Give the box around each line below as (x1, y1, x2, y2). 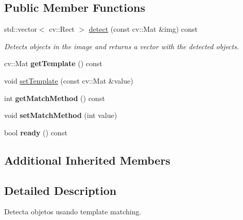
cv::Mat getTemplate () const (4, 58, 102, 69)
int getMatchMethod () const (4, 92, 105, 103)
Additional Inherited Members (4, 152, 170, 168)
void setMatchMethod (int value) (4, 110, 117, 121)
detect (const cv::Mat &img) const (89, 24, 198, 34)
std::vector (4, 24, 37, 34)
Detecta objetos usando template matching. (4, 206, 142, 217)
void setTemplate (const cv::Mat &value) (4, 75, 133, 86)
